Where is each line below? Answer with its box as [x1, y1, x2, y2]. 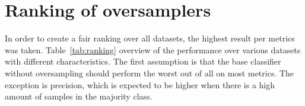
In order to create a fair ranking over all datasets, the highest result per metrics [5, 32, 295, 44]
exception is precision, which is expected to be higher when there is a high [5, 78, 275, 91]
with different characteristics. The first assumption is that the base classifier [5, 55, 281, 68]
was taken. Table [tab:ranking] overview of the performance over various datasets [5, 43, 301, 56]
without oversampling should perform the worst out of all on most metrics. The [5, 66, 294, 79]
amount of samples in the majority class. [5, 90, 152, 102]
